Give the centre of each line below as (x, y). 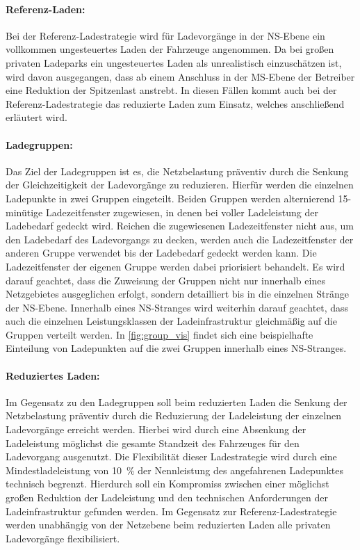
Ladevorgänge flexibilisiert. (63, 538)
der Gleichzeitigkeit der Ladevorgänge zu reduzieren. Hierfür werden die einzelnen (180, 185)
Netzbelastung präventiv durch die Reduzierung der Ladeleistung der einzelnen (173, 415)
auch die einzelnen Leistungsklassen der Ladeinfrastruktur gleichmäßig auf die (171, 321)
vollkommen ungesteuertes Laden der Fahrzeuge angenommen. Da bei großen (170, 49)
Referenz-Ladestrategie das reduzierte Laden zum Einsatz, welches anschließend (175, 103)
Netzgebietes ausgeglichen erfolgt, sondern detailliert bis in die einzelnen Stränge (177, 294)
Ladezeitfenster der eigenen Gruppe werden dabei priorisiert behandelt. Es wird (175, 266)
